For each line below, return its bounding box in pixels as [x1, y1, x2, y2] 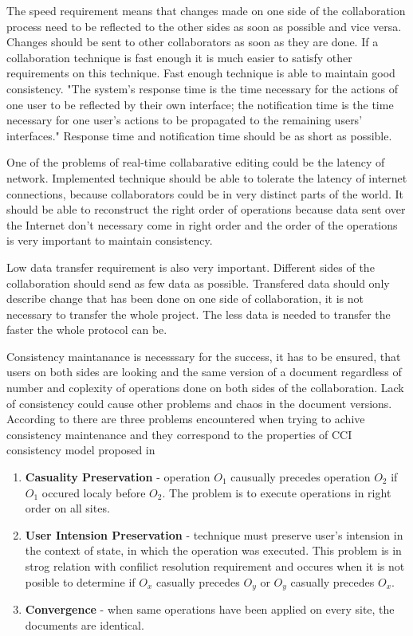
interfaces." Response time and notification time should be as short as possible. [6, 127, 392, 143]
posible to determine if [25, 573, 136, 590]
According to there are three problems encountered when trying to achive [6, 410, 365, 427]
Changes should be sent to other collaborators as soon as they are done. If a [6, 33, 379, 50]
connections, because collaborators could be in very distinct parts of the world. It [6, 185, 403, 202]
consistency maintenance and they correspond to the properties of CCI [6, 426, 352, 442]
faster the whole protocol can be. [6, 321, 167, 338]
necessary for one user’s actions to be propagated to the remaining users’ [6, 112, 363, 128]
